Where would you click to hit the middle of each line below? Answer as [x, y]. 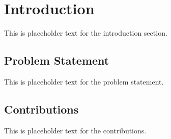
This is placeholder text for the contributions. [75, 130]
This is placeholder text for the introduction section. [86, 33]
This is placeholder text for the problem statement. [84, 81]
